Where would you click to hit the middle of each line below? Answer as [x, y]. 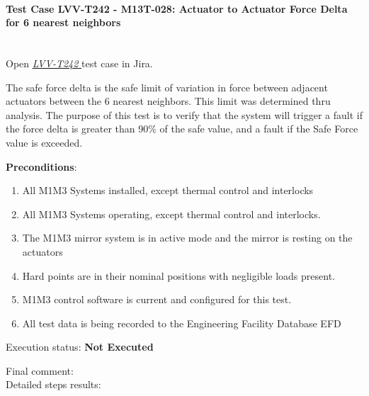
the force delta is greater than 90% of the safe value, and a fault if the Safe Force [182, 129]
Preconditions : [41, 166]
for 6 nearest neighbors [63, 22]
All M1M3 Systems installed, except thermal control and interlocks [168, 190]
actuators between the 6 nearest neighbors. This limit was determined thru [168, 101]
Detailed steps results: [53, 384]
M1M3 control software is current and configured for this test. [157, 299]
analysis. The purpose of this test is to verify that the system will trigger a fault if [184, 114]
